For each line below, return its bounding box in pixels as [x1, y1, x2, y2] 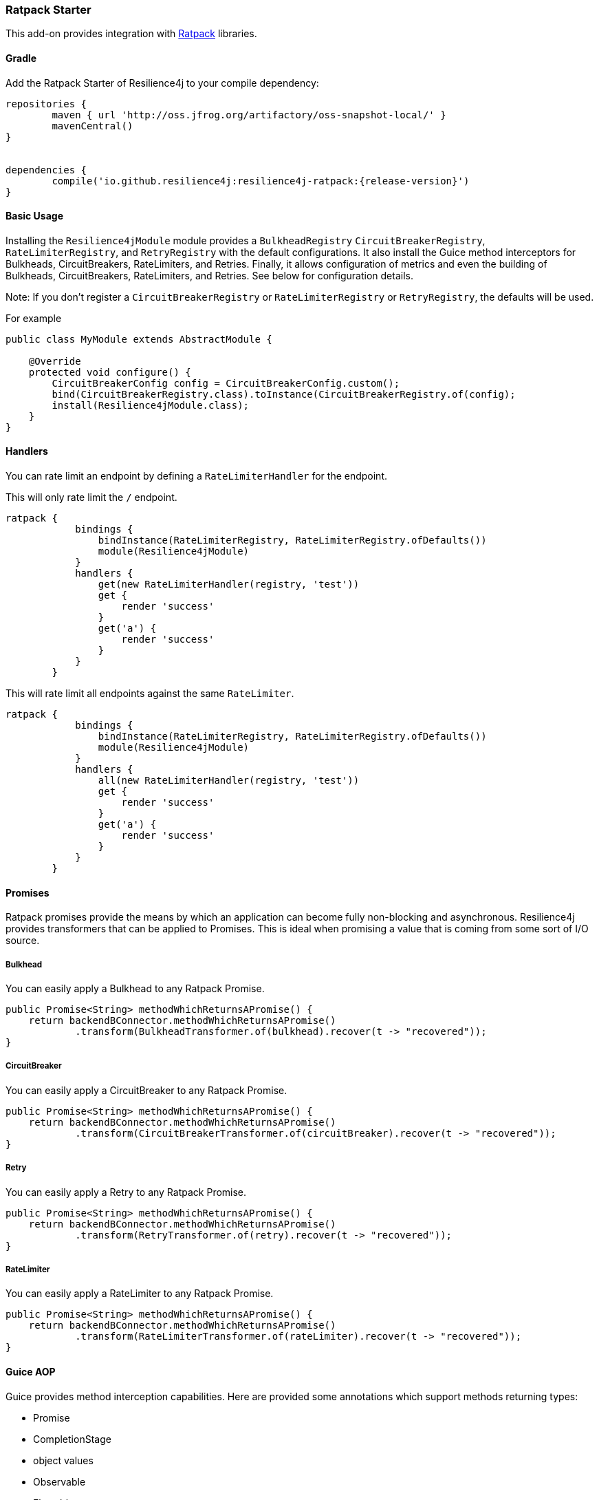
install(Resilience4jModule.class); [52, 399, 250, 411]
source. [6, 934, 40, 947]
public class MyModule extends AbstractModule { [6, 333, 272, 345]
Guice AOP [6, 1365, 56, 1378]
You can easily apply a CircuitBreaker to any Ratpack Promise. [6, 1084, 287, 1096]
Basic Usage [6, 210, 63, 222]
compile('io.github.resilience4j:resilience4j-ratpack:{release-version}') [52, 175, 470, 186]
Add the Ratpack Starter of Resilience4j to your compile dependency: [6, 76, 319, 89]
